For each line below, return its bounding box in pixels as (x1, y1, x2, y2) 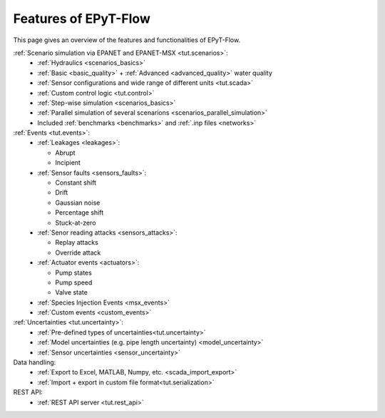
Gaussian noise (55, 198, 101, 207)
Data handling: (13, 358, 56, 367)
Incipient (55, 158, 81, 167)
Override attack (55, 248, 101, 257)
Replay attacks (55, 238, 99, 247)
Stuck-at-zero (55, 218, 96, 227)
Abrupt (55, 148, 76, 157)
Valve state (55, 288, 88, 297)
